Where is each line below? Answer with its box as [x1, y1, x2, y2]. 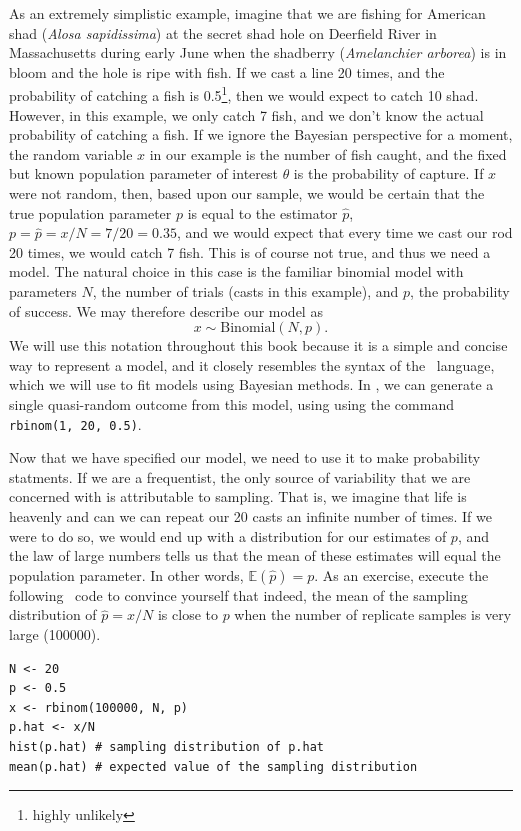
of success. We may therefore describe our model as [9, 300, 323, 321]
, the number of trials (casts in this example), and [92, 280, 399, 301]
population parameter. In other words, [9, 564, 244, 585]
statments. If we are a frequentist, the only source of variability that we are [9, 466, 471, 487]
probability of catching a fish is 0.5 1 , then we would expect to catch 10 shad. [9, 82, 479, 106]
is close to [157, 604, 218, 625]
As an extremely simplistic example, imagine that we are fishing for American [9, 3, 486, 23]
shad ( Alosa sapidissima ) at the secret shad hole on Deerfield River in [9, 22, 437, 43]
